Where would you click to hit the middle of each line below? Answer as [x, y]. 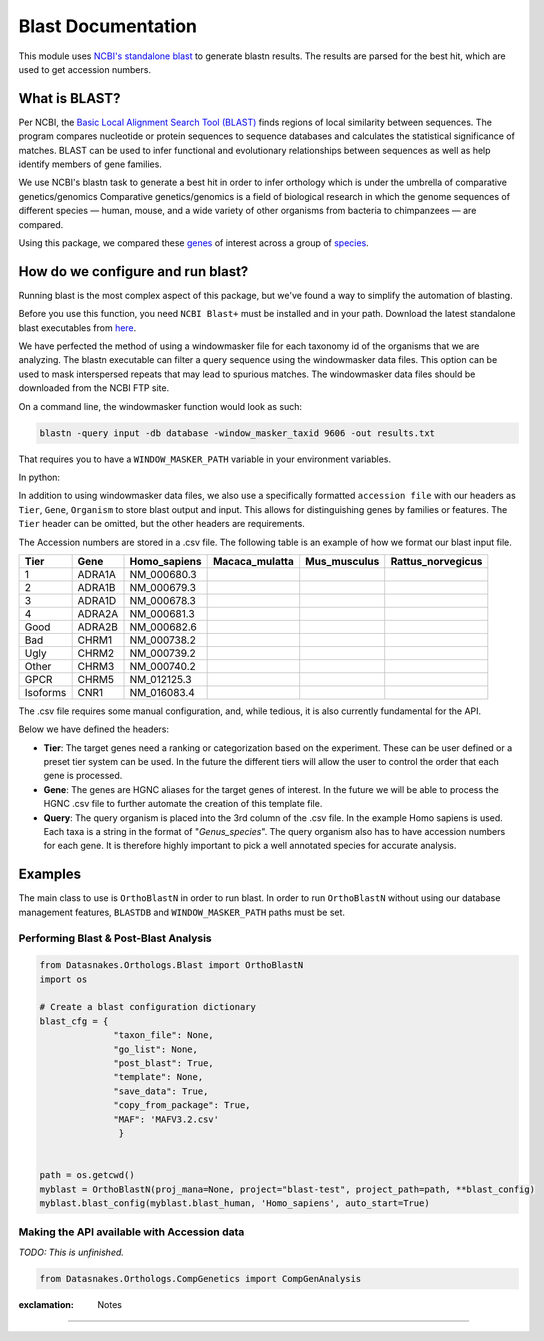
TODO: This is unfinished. [71, 1252]
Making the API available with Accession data [131, 1232]
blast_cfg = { [74, 1021]
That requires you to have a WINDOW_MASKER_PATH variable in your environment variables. [205, 459]
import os [63, 979]
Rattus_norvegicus [436, 561]
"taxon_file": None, [163, 1035]
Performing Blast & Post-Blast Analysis [115, 938]
